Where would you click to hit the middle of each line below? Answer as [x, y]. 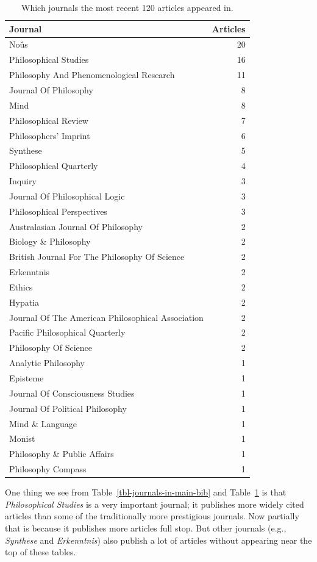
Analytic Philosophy [47, 363]
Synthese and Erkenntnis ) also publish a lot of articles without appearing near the [158, 540]
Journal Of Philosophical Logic [67, 196]
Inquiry [23, 181]
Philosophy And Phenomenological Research [92, 75]
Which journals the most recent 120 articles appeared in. [127, 7]
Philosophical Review [49, 120]
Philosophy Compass [48, 469]
